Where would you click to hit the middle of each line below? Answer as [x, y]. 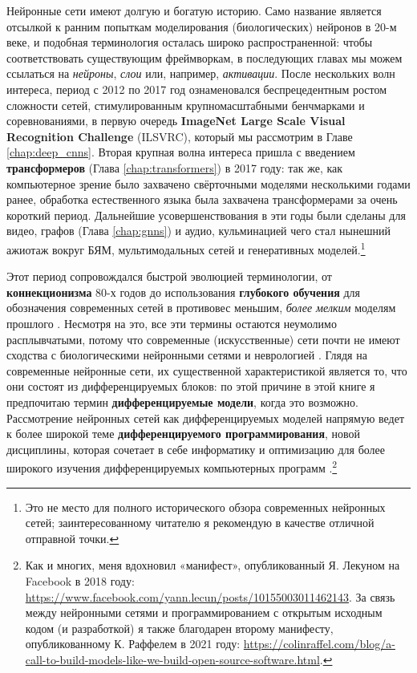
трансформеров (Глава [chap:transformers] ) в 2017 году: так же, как [175, 167]
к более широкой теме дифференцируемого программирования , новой [184, 434]
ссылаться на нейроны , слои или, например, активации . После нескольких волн [201, 73]
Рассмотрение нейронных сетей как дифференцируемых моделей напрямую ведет [206, 418]
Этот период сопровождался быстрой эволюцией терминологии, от [169, 276]
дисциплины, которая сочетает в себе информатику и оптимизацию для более [196, 449]
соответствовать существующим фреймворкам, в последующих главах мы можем [204, 57]
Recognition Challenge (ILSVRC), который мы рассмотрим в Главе [180, 136]
